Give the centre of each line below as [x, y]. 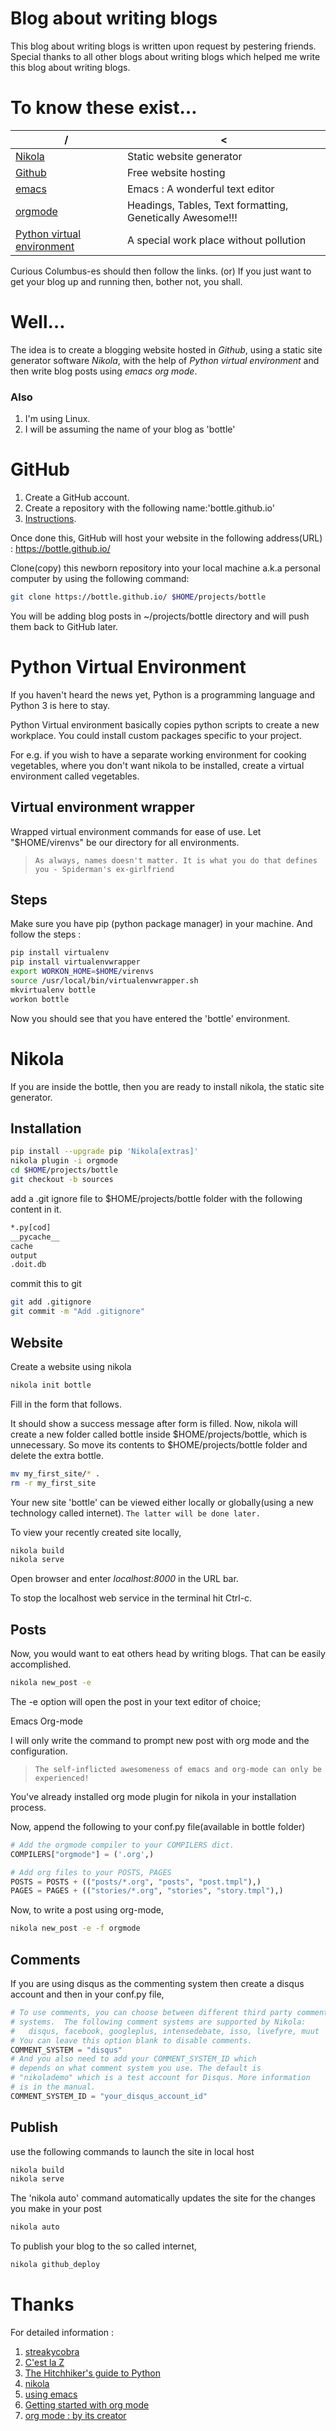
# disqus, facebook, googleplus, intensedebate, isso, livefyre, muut [165, 2031]
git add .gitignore [51, 1302]
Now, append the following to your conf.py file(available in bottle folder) [158, 1826]
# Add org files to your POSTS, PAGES [91, 1872]
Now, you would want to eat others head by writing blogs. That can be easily [168, 1654]
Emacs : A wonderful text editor [200, 189]
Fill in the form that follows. [66, 1404]
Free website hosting [176, 172]
